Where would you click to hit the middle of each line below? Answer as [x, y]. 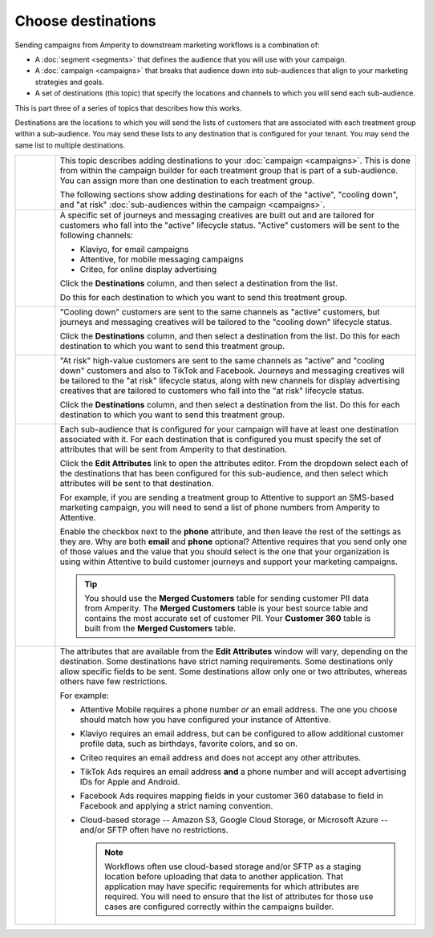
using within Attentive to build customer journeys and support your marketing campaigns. [229, 562]
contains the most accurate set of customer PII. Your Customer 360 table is [228, 619]
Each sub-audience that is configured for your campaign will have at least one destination [229, 429]
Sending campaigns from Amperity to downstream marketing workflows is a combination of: [167, 45]
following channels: [97, 235]
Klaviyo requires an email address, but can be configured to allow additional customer [242, 734]
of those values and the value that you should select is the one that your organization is [225, 552]
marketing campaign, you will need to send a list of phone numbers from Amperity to [220, 508]
